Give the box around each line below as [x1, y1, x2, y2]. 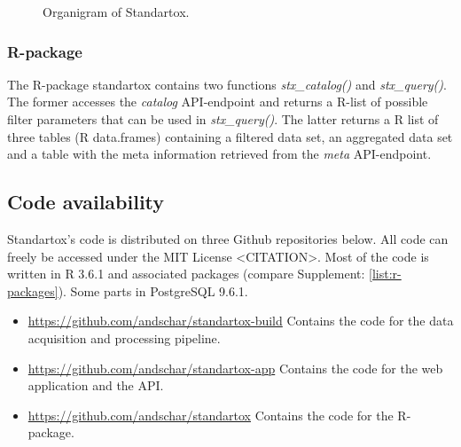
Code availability [7, 188, 165, 216]
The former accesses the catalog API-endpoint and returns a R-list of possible [7, 92, 428, 111]
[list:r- [369, 264, 402, 283]
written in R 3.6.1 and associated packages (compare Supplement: [7, 264, 365, 283]
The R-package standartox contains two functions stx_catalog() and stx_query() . [7, 74, 447, 93]
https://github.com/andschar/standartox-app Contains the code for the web [27, 358, 443, 377]
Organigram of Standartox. [43, 3, 190, 20]
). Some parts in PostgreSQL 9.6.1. [58, 281, 248, 300]
